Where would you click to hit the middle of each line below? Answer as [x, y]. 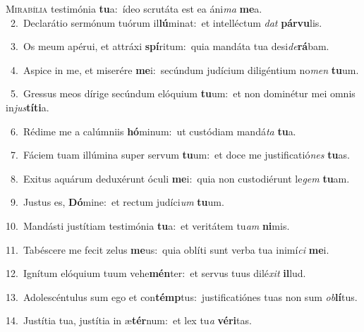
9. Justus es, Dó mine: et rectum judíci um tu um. [117, 202]
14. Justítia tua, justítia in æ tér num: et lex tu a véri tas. [129, 320]
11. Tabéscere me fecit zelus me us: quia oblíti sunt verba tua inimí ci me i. [168, 249]
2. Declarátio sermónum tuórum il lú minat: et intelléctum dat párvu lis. [166, 22]
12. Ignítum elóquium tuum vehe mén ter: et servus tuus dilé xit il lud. [156, 273]
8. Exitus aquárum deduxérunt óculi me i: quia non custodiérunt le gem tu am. [180, 178]
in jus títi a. [28, 107]
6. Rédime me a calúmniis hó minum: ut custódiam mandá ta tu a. [153, 131]
